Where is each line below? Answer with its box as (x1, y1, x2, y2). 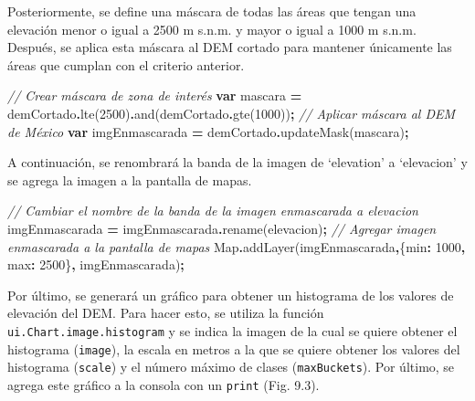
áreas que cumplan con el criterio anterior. (7, 55, 245, 74)
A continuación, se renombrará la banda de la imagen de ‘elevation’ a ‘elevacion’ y (7, 153, 468, 172)
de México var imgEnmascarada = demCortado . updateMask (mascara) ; (7, 121, 409, 141)
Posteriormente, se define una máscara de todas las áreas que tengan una (7, 2, 417, 20)
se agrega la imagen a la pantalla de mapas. (7, 170, 252, 189)
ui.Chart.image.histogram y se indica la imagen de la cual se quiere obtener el (7, 321, 458, 340)
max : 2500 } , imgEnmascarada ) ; (7, 255, 185, 274)
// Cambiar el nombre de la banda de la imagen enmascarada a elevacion (7, 201, 418, 220)
